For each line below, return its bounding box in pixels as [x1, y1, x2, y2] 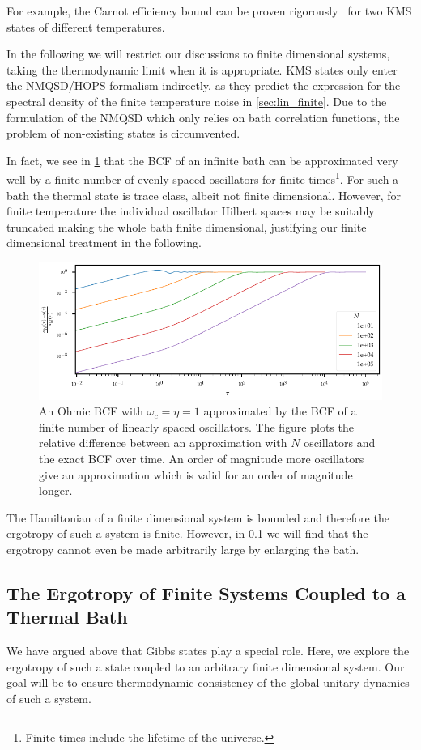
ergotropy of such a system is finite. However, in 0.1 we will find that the [6, 525, 368, 542]
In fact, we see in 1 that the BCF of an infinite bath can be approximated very [6, 151, 398, 168]
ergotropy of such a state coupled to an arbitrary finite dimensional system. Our [6, 658, 405, 675]
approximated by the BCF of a [203, 403, 357, 420]
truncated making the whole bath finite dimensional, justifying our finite [6, 218, 367, 235]
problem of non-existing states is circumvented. [6, 125, 240, 142]
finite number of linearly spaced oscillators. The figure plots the [39, 418, 354, 435]
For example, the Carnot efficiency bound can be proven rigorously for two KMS [6, 2, 412, 19]
